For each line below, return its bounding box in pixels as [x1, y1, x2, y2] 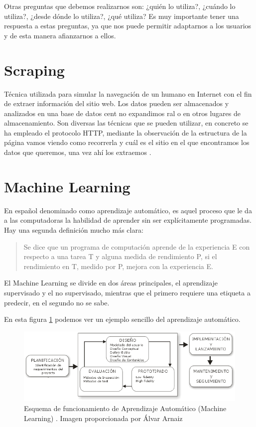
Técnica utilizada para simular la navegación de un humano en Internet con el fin [4, 88, 252, 99]
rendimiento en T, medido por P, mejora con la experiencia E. [23, 261, 213, 271]
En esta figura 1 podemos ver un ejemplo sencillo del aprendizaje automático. [4, 314, 241, 324]
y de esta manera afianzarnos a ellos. [4, 30, 116, 40]
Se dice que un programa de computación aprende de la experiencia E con [23, 241, 250, 252]
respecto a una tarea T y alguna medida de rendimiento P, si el [23, 251, 217, 262]
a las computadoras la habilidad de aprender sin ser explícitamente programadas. [4, 215, 252, 225]
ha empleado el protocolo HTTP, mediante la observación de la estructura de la [4, 127, 247, 138]
